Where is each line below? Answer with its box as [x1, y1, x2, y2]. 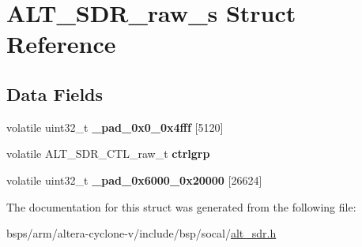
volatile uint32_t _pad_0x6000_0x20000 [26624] [6, 171, 262, 188]
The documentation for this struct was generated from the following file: [6, 198, 356, 215]
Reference [6, 28, 116, 60]
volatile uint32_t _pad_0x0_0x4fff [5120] [6, 118, 224, 135]
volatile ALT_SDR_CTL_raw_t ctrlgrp [6, 145, 210, 162]
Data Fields [6, 81, 104, 106]
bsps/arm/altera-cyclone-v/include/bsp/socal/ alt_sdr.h [6, 225, 277, 241]
